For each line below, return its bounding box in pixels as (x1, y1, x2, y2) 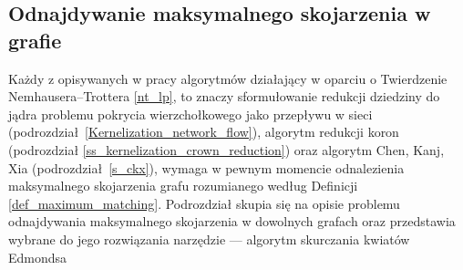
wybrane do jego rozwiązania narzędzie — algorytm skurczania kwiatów (8, 229, 410, 248)
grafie (8, 26, 62, 54)
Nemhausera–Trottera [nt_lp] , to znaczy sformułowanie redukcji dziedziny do (8, 87, 440, 106)
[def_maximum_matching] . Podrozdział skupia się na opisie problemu (8, 193, 400, 213)
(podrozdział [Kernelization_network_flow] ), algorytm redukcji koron (8, 122, 399, 141)
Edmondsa (8, 247, 67, 266)
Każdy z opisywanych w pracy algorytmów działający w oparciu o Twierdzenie (8, 68, 448, 88)
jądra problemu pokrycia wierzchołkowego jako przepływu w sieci (8, 104, 373, 123)
